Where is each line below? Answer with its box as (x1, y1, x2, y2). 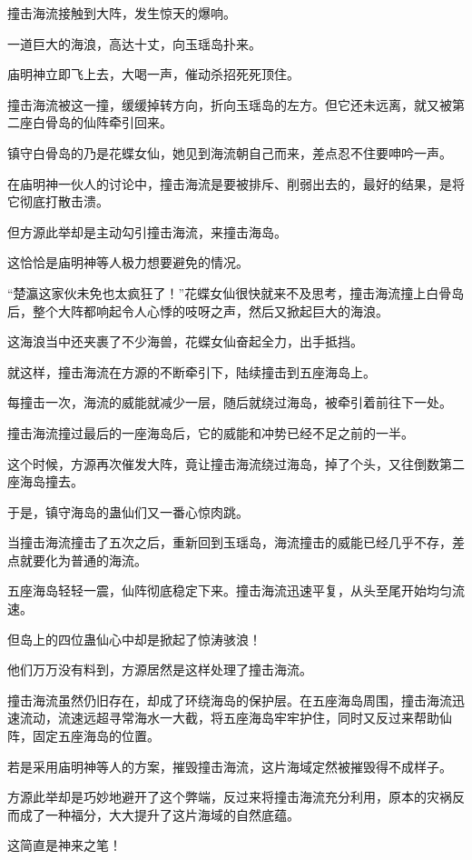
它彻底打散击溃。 (7, 192, 109, 211)
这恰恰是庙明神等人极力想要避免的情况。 (7, 253, 249, 272)
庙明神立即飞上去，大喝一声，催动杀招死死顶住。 (7, 65, 300, 84)
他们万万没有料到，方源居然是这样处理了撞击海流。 (7, 660, 312, 679)
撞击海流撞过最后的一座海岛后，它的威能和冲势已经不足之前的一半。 (7, 423, 414, 442)
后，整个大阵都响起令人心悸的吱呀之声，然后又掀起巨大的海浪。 (7, 301, 388, 320)
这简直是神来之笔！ (7, 835, 122, 855)
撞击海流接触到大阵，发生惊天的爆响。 (7, 4, 236, 22)
